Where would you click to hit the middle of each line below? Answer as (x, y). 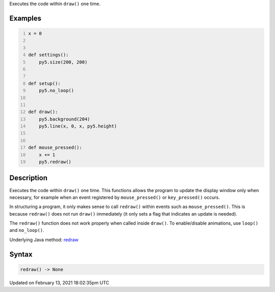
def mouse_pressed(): (55, 148)
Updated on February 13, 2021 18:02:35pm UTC (59, 282)
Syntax (21, 254)
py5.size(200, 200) (63, 62)
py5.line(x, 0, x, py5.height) (78, 126)
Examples (25, 18)
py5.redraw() (55, 162)
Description (29, 178)
